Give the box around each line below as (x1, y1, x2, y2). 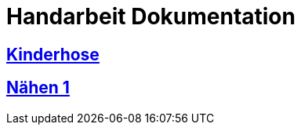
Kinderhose (6, 44, 100, 64)
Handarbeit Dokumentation (6, 3, 296, 30)
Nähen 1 (6, 78, 70, 98)
